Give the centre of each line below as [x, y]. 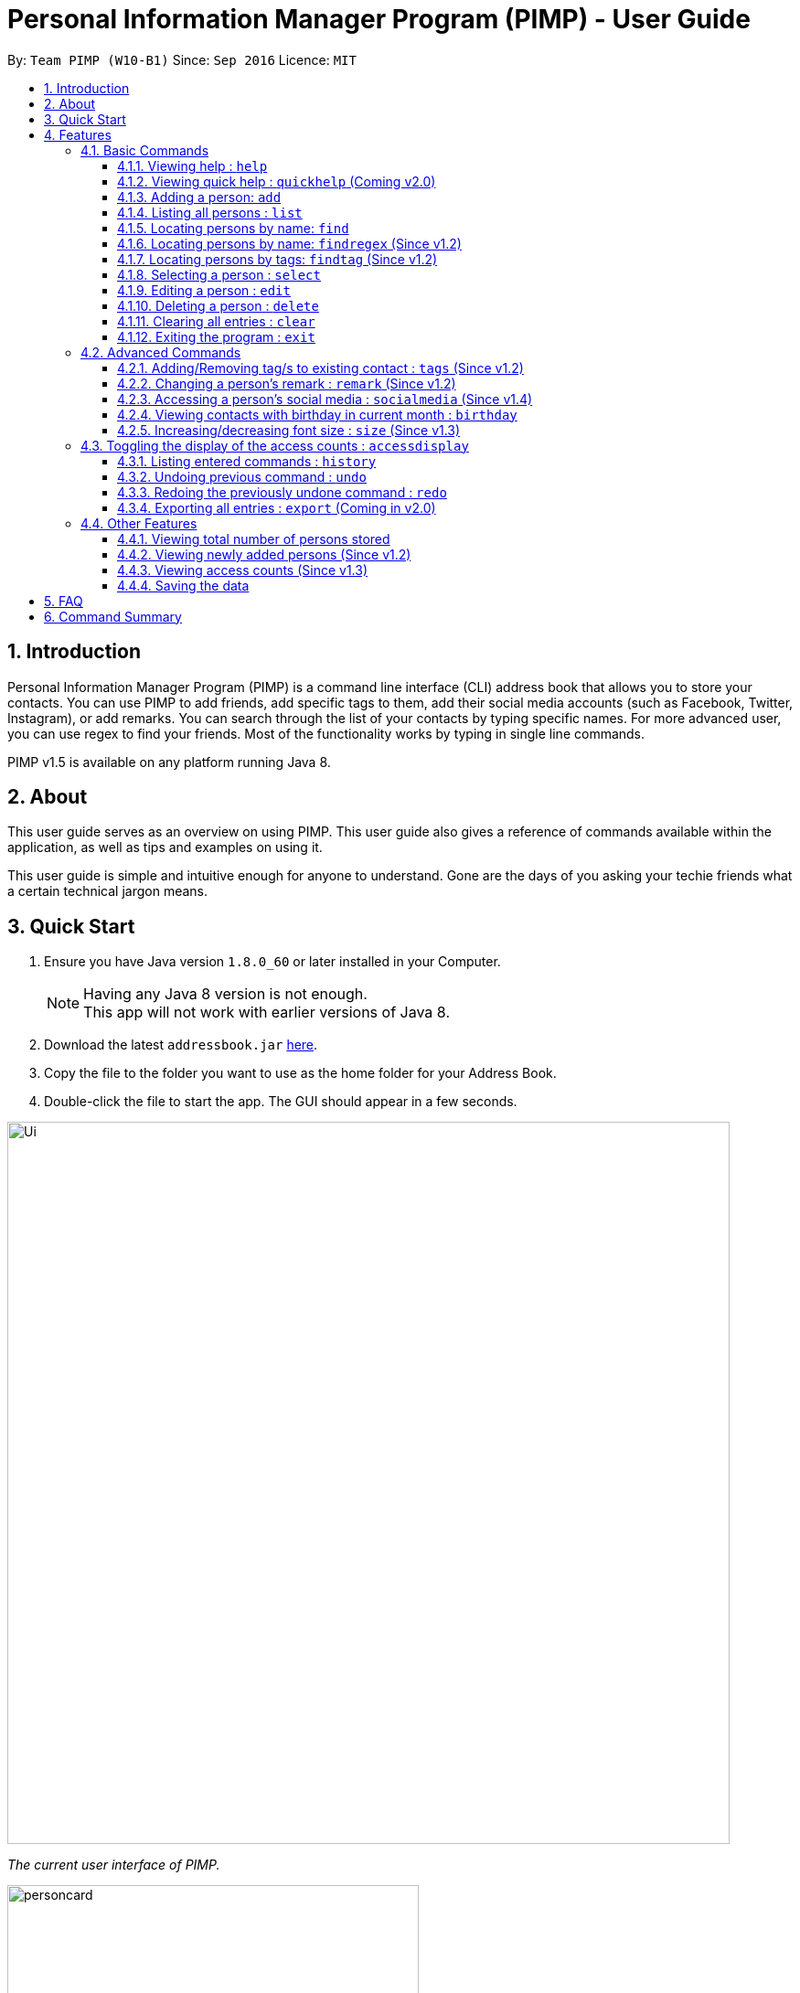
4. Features [78, 134]
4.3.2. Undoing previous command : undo [242, 476]
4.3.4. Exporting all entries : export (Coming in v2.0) [277, 507]
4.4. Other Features [139, 523]
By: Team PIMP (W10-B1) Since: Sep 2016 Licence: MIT [182, 59]
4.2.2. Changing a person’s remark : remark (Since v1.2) [287, 383]
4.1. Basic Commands [145, 150]
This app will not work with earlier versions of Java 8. [267, 1012]
